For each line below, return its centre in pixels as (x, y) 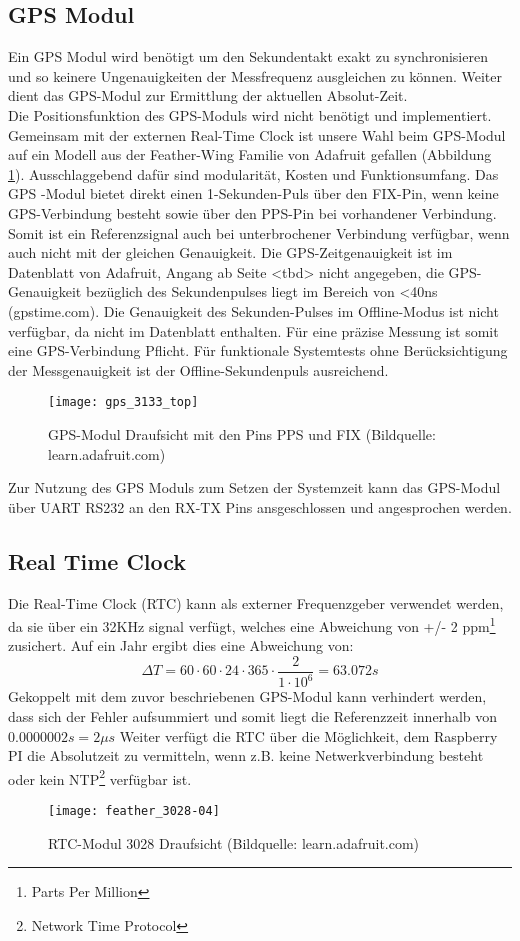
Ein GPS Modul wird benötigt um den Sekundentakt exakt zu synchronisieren (248, 56)
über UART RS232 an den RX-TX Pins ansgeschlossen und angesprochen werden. (260, 506)
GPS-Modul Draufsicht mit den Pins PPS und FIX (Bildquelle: (242, 433)
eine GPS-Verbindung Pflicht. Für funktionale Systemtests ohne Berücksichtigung (258, 350)
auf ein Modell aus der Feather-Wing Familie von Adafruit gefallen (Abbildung (250, 154)
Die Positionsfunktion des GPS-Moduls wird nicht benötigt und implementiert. (250, 114)
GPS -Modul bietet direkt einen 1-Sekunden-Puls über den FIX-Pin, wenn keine (253, 193)
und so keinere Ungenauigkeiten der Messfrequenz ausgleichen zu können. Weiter (255, 75)
